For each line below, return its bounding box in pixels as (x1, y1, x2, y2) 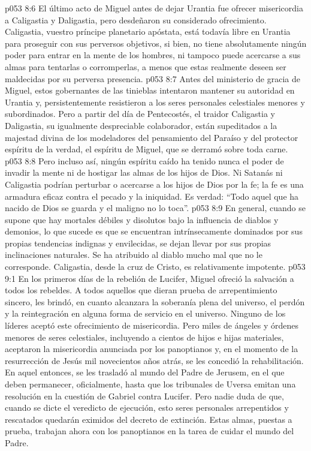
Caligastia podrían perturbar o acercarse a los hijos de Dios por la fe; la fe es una (5, 178, 304, 190)
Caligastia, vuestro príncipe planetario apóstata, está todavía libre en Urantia (5, 25, 291, 38)
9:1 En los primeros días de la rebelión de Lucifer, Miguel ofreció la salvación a (5, 272, 294, 284)
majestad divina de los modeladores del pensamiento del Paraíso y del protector (5, 131, 298, 143)
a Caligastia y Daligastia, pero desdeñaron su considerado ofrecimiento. (5, 13, 267, 26)
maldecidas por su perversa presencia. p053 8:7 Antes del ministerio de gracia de (5, 72, 300, 85)
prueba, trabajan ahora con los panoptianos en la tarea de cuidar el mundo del (5, 425, 294, 437)
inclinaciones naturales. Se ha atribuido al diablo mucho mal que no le (5, 248, 262, 261)
